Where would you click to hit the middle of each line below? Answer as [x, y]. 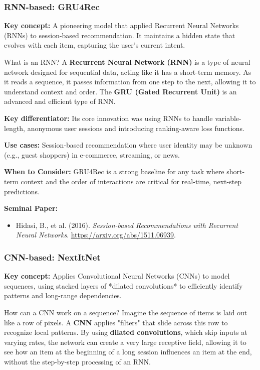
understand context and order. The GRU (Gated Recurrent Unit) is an [120, 91]
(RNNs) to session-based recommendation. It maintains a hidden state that [120, 35]
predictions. [22, 191]
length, [15, 128]
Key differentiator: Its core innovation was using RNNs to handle [108, 118]
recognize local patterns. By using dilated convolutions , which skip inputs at [126, 332]
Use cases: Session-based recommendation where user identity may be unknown [128, 145]
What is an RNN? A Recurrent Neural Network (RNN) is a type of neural [127, 62]
